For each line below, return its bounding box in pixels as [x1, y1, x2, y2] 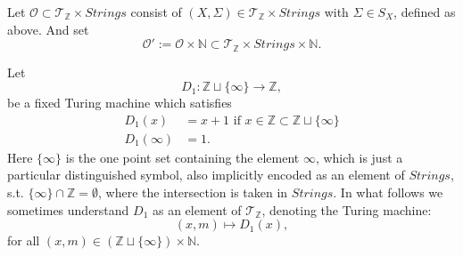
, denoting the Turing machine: [261, 200, 432, 219]
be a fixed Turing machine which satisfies [7, 93, 232, 112]
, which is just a [315, 148, 403, 166]
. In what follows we [333, 183, 443, 202]
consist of [130, 3, 182, 20]
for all [7, 231, 40, 250]
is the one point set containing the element [65, 148, 300, 166]
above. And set [7, 20, 89, 38]
